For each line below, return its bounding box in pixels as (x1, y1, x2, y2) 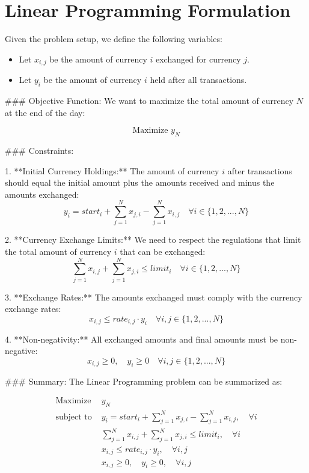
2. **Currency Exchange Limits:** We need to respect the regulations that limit (5, 233, 301, 246)
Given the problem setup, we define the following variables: (5, 32, 222, 45)
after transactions (227, 164, 292, 177)
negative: (5, 344, 38, 357)
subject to (55, 412, 92, 421)
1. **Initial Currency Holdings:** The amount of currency (5, 164, 219, 177)
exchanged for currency (155, 52, 241, 65)
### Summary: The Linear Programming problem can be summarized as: (5, 374, 283, 387)
